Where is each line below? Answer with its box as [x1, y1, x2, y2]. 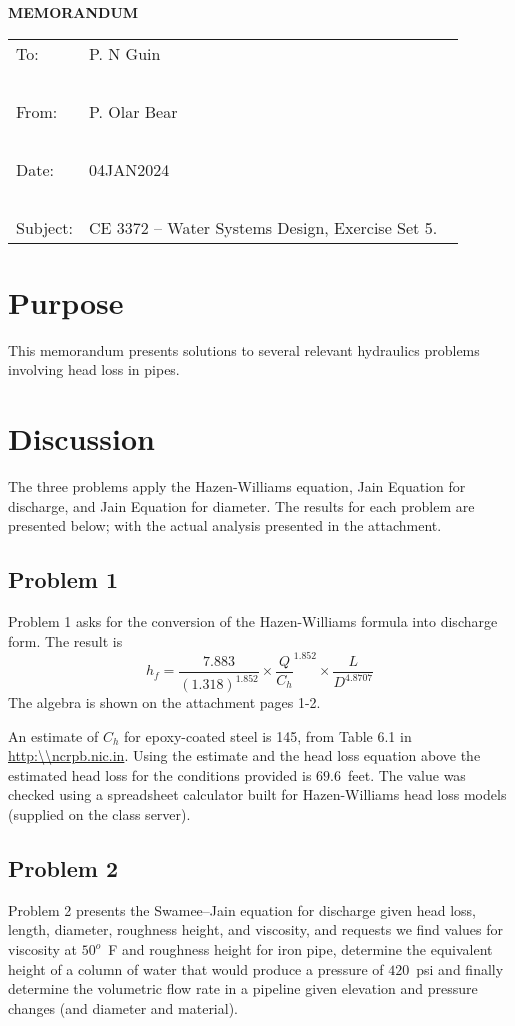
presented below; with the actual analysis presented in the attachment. [8, 515, 442, 536]
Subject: [16, 215, 73, 239]
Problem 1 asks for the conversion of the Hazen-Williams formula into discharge [8, 611, 498, 632]
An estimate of [8, 725, 99, 746]
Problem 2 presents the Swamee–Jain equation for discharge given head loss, [8, 899, 476, 920]
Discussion [8, 418, 155, 459]
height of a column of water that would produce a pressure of [8, 958, 384, 979]
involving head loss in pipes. [8, 359, 180, 380]
